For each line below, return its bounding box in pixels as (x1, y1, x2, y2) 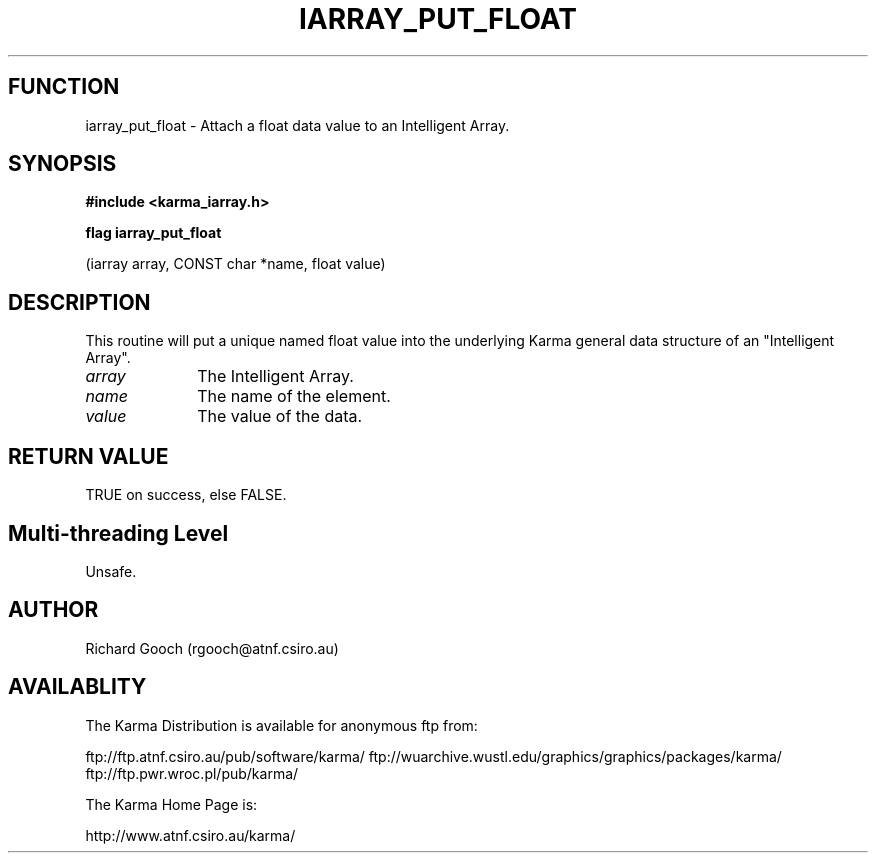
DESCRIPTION (8, 289, 151, 315)
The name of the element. (197, 386, 391, 407)
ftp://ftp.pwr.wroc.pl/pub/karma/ (85, 764, 299, 782)
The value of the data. (197, 406, 363, 427)
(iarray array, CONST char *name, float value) (85, 255, 386, 273)
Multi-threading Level (8, 520, 229, 546)
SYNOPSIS (8, 151, 117, 177)
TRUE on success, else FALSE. (85, 486, 287, 504)
